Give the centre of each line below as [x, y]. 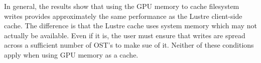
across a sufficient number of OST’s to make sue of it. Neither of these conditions [129, 45]
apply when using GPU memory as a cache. [71, 54]
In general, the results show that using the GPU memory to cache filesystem [122, 6]
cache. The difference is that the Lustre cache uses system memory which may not [130, 26]
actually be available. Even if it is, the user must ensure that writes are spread [125, 35]
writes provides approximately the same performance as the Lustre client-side [123, 16]
